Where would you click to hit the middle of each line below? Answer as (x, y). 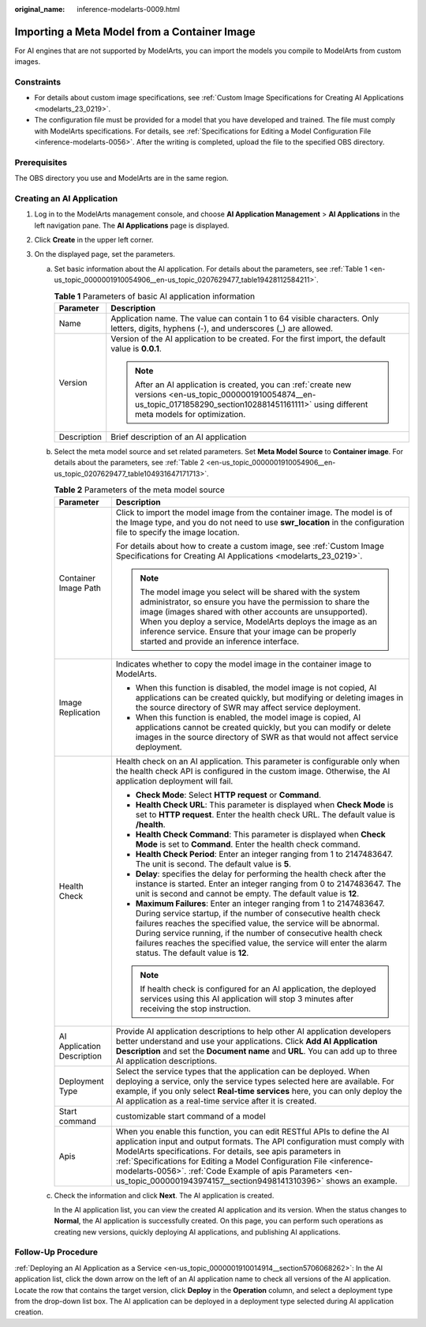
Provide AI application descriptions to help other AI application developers (254, 1031)
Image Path (80, 588)
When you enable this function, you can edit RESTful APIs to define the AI (252, 1131)
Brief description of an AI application (179, 437)
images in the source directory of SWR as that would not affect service (267, 737)
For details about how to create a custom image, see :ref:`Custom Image (250, 546)
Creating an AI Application (66, 198)
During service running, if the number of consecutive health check (259, 933)
